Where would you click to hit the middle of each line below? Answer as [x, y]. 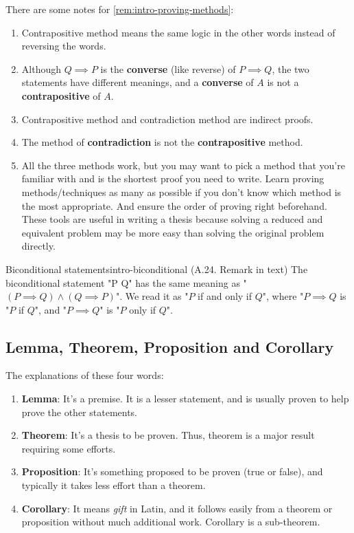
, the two [291, 68]
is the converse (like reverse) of [168, 68]
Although [41, 68]
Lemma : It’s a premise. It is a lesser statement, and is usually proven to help [185, 399]
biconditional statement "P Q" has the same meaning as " [126, 282]
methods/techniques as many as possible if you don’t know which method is [181, 192]
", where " [283, 296]
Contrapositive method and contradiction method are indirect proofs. [167, 119]
